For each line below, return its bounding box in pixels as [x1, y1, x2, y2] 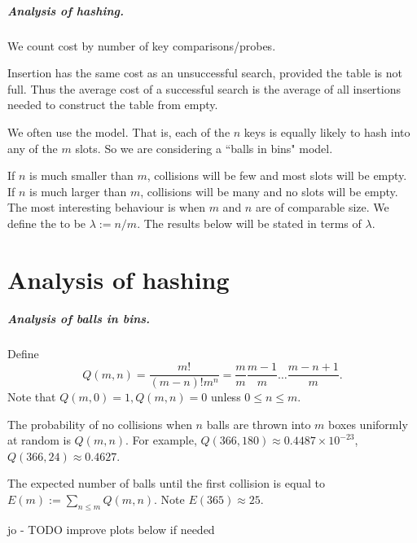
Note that [7, 388, 56, 405]
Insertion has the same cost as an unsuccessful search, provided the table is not [7, 64, 403, 81]
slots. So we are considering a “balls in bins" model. [75, 139, 333, 156]
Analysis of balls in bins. [7, 310, 151, 327]
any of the [7, 139, 58, 156]
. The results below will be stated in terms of [137, 214, 362, 231]
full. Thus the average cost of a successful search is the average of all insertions [7, 80, 401, 97]
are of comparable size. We [255, 199, 389, 216]
